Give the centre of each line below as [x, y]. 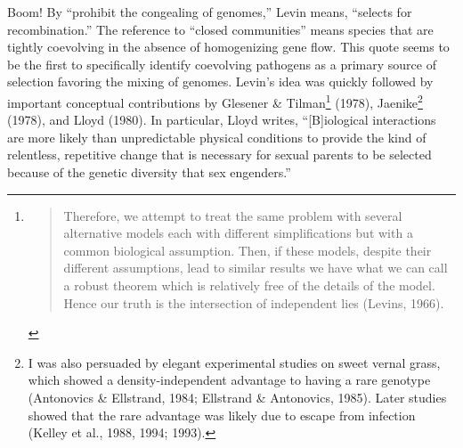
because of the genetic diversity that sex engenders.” [149, 172]
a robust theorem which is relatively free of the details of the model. [249, 285]
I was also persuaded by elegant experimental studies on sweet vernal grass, [234, 362]
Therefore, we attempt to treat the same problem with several [233, 215]
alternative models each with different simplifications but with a [238, 233]
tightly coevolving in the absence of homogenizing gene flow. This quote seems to [228, 47]
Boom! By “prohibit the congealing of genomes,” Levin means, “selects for [210, 12]
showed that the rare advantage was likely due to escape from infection [222, 415]
